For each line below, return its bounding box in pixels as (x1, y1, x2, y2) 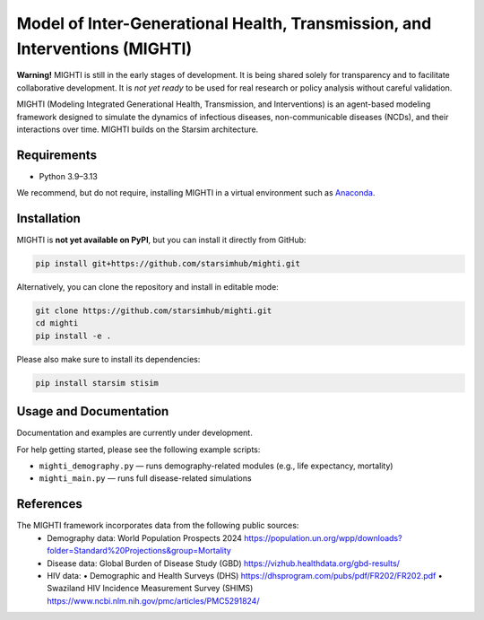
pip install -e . (35, 330, 112, 341)
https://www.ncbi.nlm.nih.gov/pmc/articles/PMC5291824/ (47, 595, 260, 606)
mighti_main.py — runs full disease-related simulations (39, 473, 252, 484)
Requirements (16, 147, 98, 162)
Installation (16, 211, 81, 226)
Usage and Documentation (16, 404, 169, 419)
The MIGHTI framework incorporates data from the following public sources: (16, 520, 299, 531)
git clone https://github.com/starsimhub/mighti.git (35, 306, 272, 316)
